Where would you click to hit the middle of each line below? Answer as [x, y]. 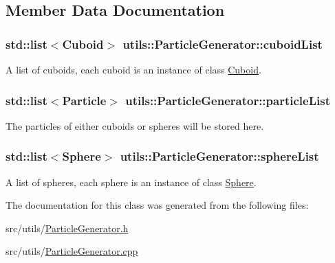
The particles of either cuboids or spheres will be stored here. [135, 125]
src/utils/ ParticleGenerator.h [67, 228]
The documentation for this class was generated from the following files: [157, 205]
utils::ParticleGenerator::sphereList [219, 156]
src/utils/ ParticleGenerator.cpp [72, 251]
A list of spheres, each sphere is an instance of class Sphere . [131, 182]
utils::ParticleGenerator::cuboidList [223, 44]
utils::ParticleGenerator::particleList [228, 100]
